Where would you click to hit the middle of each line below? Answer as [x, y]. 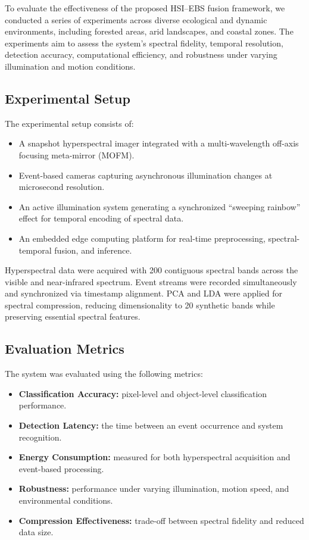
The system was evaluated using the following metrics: [104, 374]
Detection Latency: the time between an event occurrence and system [151, 425]
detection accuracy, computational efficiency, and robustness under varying [141, 54]
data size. [36, 532]
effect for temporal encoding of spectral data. [101, 218]
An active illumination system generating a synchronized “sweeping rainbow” [160, 206]
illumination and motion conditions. [70, 66]
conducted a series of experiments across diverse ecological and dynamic [136, 19]
